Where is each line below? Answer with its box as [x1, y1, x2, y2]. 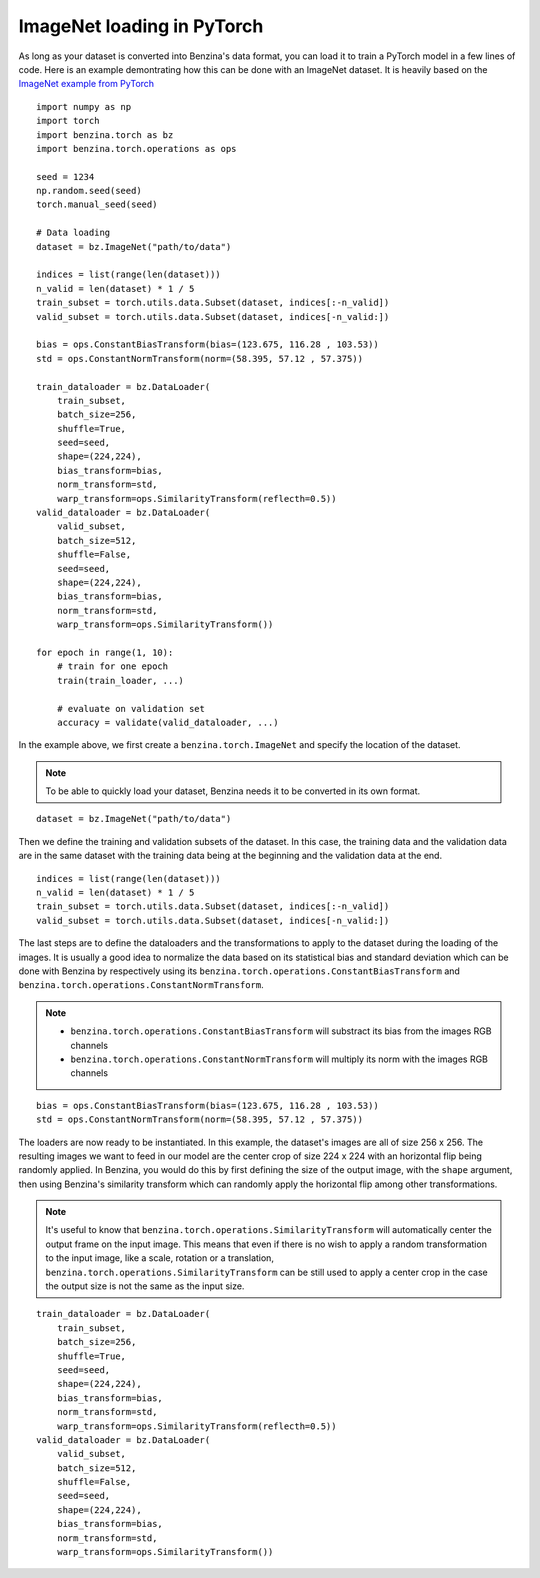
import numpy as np [36, 101, 132, 112]
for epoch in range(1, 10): [36, 646, 174, 658]
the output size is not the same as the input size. [45, 1280, 245, 1292]
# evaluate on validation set [56, 703, 205, 714]
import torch [36, 115, 100, 127]
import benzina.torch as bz [36, 129, 174, 140]
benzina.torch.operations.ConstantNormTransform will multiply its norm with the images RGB [70, 1053, 489, 1065]
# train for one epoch [56, 661, 169, 672]
